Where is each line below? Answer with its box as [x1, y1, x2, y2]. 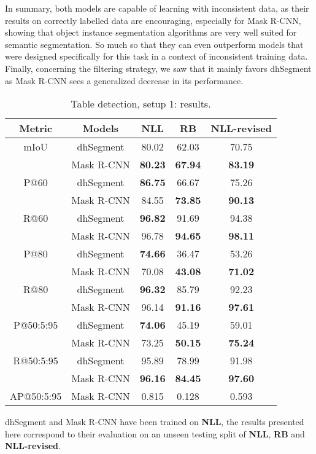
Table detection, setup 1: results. [71, 96, 211, 111]
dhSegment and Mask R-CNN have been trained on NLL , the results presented [5, 415, 304, 428]
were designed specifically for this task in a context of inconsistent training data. [5, 50, 308, 63]
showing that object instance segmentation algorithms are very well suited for [5, 26, 297, 39]
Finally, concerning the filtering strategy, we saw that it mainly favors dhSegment [5, 61, 312, 74]
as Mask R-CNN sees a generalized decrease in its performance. [5, 74, 244, 87]
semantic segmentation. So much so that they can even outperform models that [5, 37, 304, 50]
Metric [19, 121, 53, 136]
